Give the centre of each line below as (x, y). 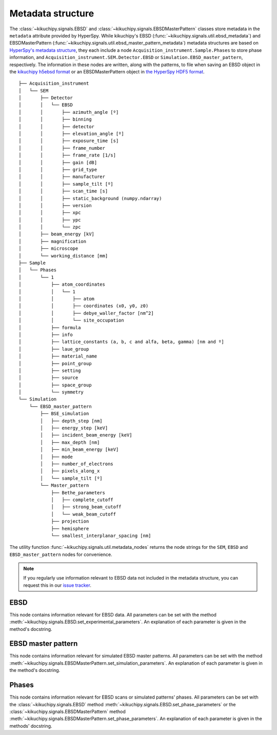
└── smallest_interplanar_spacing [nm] (101, 535)
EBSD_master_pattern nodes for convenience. (61, 554)
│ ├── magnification (53, 241)
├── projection (70, 521)
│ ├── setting (50, 370)
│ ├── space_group (55, 385)
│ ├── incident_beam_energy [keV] (86, 435)
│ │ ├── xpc (50, 213)
